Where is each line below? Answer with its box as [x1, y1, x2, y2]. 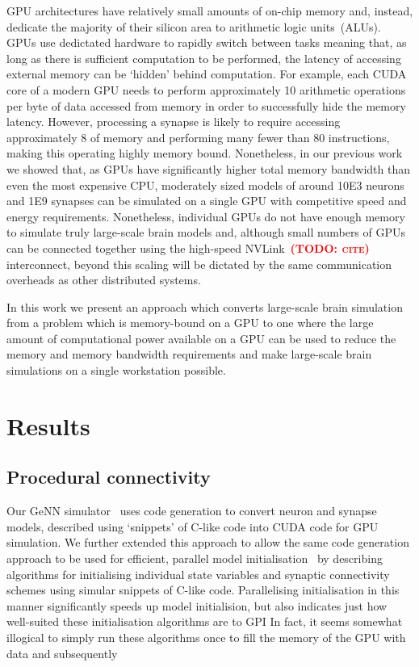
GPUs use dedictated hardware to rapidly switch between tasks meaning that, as [6, 34, 407, 51]
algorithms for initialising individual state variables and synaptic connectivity [6, 565, 390, 582]
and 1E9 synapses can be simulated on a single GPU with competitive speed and [6, 192, 407, 209]
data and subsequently [6, 644, 118, 661]
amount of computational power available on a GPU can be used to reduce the [6, 329, 396, 346]
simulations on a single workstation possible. [6, 362, 226, 379]
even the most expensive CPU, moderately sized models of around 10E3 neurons [6, 176, 404, 193]
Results [6, 409, 90, 442]
